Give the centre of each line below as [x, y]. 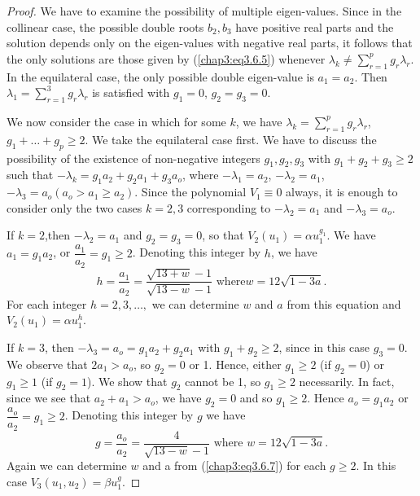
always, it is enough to [342, 192]
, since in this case [324, 347]
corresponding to [229, 207]
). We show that [127, 381]
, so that [223, 235]
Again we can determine [67, 465]
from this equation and [344, 303]
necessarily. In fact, [347, 381]
